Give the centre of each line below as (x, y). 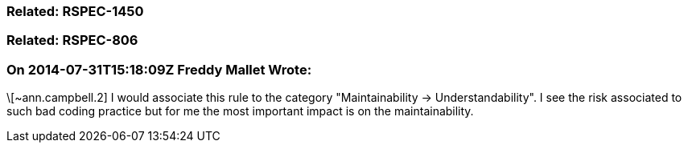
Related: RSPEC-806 (72, 40)
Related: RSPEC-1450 (75, 11)
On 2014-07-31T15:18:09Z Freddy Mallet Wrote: (159, 69)
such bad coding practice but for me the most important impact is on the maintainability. (240, 111)
